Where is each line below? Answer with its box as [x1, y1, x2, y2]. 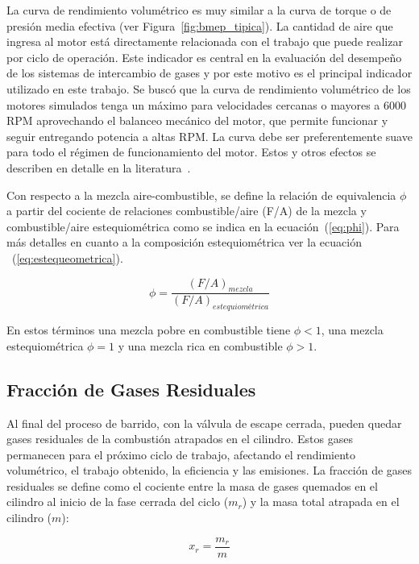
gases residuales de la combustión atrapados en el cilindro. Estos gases [6, 430, 353, 447]
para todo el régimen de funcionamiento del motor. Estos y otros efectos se [6, 143, 376, 160]
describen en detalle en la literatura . [6, 159, 191, 176]
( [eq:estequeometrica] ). [11, 249, 123, 266]
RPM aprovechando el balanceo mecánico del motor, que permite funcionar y [6, 112, 388, 129]
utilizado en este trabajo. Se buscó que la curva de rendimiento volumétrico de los [6, 80, 411, 97]
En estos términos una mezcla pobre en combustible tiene [6, 321, 291, 338]
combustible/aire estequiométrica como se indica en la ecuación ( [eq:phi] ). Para [6, 218, 400, 234]
